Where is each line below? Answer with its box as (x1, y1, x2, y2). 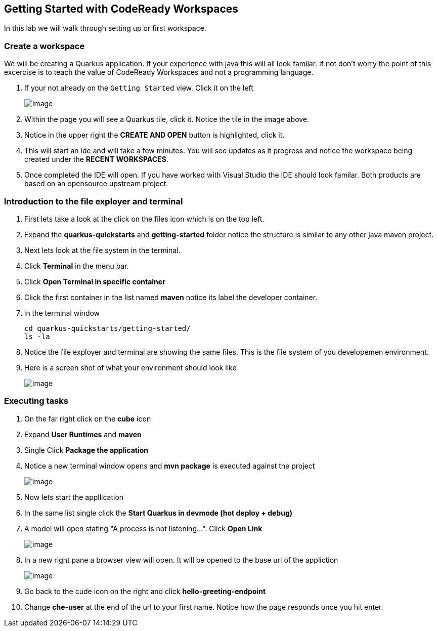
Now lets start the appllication (24, 492, 124, 501)
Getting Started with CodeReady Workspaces (4, 3, 239, 15)
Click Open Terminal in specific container (24, 277, 165, 286)
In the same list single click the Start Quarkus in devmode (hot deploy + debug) (24, 508, 293, 517)
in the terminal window (24, 308, 100, 317)
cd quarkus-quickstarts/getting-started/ (24, 324, 191, 332)
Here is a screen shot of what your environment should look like (24, 363, 237, 372)
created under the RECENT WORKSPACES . (24, 155, 168, 164)
